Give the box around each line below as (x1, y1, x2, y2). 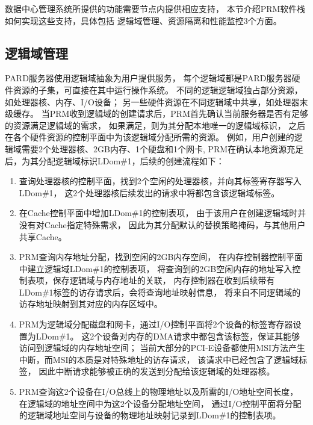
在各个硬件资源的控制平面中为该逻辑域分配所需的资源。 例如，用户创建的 (5, 131, 294, 143)
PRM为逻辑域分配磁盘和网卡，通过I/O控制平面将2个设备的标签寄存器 (19, 318, 293, 330)
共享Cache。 (19, 230, 67, 243)
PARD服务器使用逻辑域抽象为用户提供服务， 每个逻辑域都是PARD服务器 (5, 72, 292, 84)
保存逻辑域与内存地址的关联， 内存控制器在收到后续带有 (52, 274, 275, 287)
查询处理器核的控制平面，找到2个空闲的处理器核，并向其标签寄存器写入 (19, 175, 302, 187)
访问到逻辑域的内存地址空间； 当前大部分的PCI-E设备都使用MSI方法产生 (19, 341, 306, 354)
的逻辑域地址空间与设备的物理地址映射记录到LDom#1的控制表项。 (19, 409, 281, 421)
